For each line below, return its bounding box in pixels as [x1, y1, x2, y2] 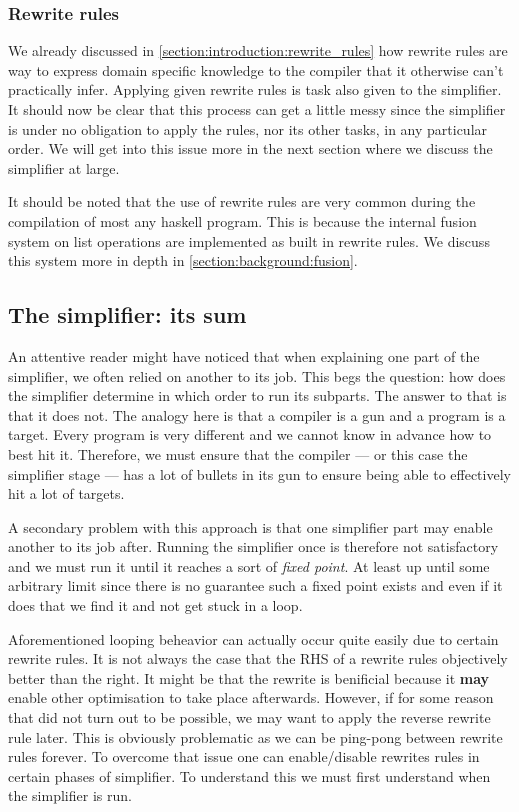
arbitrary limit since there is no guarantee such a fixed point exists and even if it [8, 575, 503, 596]
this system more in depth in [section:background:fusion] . [8, 250, 358, 271]
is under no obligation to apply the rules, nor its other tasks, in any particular [8, 118, 488, 139]
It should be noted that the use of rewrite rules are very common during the [8, 191, 476, 212]
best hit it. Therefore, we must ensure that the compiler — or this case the [8, 443, 468, 464]
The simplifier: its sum [8, 299, 247, 330]
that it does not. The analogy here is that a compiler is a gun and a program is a [8, 404, 506, 425]
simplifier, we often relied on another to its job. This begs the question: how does [8, 365, 506, 386]
